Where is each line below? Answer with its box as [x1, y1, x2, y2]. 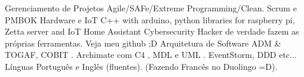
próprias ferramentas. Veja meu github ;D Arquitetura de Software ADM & [5, 36, 281, 49]
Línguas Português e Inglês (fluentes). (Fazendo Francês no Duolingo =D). [5, 60, 278, 72]
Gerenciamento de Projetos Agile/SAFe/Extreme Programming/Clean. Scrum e [5, 2, 297, 14]
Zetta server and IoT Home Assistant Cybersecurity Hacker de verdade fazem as [5, 25, 299, 38]
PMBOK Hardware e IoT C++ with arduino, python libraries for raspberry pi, [5, 13, 295, 26]
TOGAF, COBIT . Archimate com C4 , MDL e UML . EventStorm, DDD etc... [5, 48, 297, 61]
